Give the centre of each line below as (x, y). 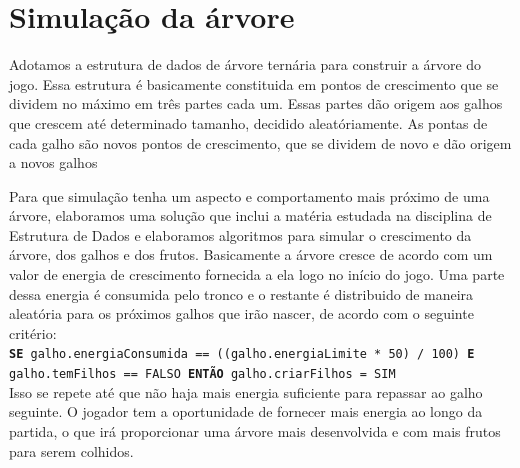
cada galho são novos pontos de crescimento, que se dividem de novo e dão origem (260, 142)
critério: (33, 332)
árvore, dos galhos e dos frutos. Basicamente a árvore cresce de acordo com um (251, 254)
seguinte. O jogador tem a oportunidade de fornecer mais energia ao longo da (246, 411)
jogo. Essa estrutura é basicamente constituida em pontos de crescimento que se (254, 83)
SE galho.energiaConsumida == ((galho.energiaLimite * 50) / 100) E (242, 354)
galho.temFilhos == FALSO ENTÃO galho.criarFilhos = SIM (202, 374)
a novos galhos (53, 162)
